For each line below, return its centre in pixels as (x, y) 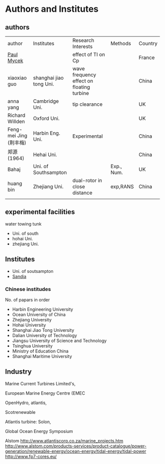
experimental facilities (40, 212)
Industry (18, 372)
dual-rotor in (87, 180)
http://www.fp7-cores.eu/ (31, 456)
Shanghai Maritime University (42, 356)
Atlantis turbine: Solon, (28, 422)
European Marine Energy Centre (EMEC (45, 393)
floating (81, 87)
